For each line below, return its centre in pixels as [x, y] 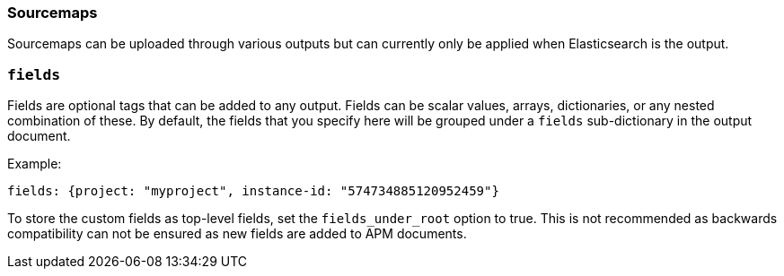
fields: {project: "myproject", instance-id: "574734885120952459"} [253, 191]
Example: [35, 164]
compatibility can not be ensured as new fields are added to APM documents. [237, 234]
